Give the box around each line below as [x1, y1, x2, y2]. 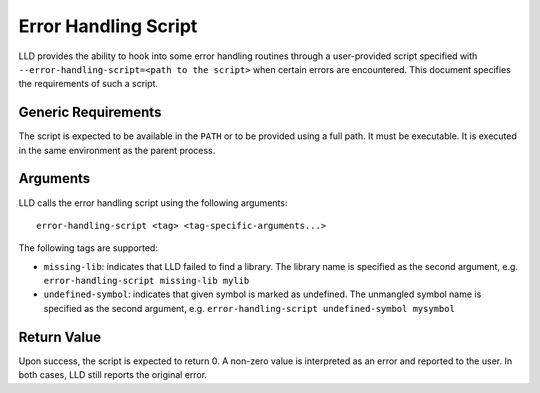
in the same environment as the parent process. [18, 144, 216, 156]
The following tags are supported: [18, 242, 159, 254]
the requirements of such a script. [18, 78, 159, 90]
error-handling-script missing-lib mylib [43, 275, 250, 287]
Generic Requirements [18, 104, 162, 121]
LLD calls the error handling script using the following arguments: [18, 196, 288, 209]
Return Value [18, 328, 102, 345]
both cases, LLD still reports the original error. [18, 369, 208, 381]
